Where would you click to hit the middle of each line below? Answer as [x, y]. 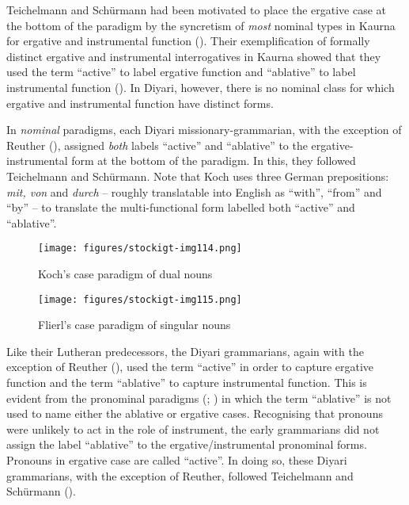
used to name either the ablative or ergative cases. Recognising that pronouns [195, 413]
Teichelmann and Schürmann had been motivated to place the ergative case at [197, 10]
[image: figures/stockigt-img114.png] [140, 249]
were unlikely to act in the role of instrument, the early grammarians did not [193, 428]
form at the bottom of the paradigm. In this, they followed [214, 161]
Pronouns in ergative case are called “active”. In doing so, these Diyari [177, 459]
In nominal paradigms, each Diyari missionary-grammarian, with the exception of [204, 130]
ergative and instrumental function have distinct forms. [140, 103]
